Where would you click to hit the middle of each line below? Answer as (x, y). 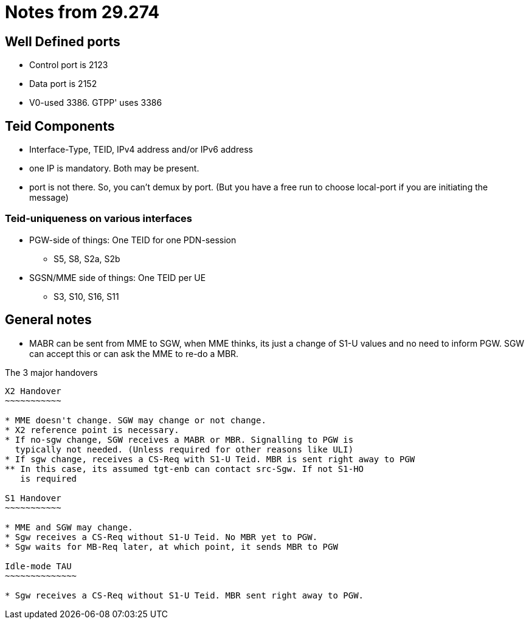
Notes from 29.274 (82, 12)
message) (49, 198)
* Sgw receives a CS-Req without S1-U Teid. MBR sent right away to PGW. (185, 595)
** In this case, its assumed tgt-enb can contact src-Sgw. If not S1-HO (185, 469)
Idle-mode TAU (38, 566)
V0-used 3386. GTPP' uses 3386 (96, 103)
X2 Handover (33, 391)
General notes (48, 320)
